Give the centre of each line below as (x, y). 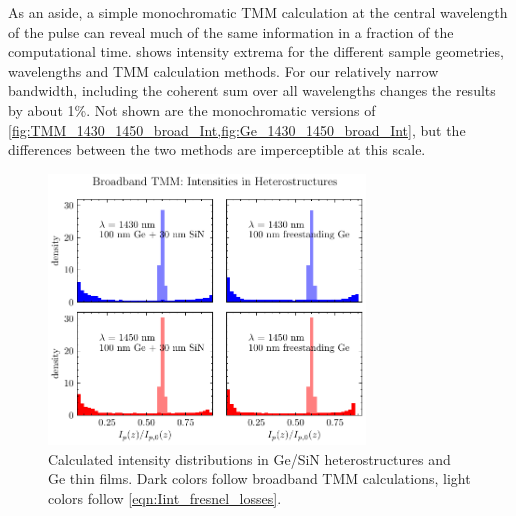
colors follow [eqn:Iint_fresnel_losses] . (165, 497)
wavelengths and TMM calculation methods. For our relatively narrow (223, 70)
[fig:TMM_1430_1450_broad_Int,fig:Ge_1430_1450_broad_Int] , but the (237, 129)
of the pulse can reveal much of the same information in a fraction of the (231, 31)
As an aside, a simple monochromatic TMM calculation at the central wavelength (258, 12)
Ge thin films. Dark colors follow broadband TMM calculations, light (259, 478)
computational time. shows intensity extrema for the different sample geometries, (256, 51)
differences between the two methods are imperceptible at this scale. (217, 149)
